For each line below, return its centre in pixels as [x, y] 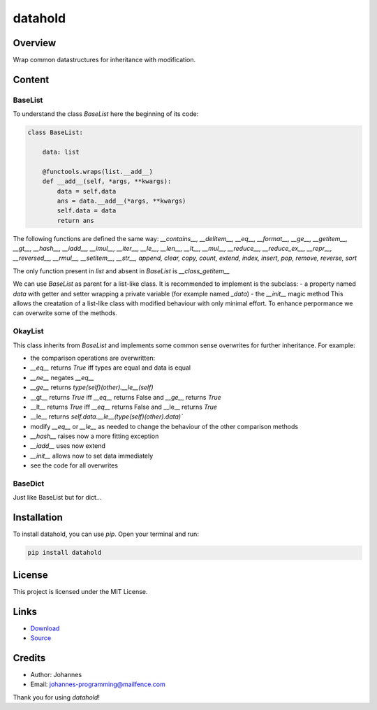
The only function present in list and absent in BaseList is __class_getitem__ [121, 271]
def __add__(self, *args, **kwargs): [107, 181]
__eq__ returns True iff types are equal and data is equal [111, 368]
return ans [75, 220]
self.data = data [87, 211]
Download [45, 628]
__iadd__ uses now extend [68, 446]
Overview [35, 43]
